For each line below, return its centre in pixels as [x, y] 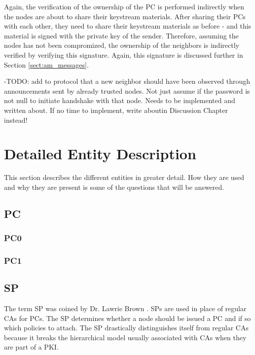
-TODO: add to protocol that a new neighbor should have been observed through [127, 81]
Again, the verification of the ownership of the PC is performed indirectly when [124, 6]
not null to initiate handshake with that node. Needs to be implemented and [120, 100]
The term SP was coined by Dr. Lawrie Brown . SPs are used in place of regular [125, 308]
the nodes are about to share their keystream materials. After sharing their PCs [125, 16]
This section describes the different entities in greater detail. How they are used [124, 177]
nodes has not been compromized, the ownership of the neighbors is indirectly [122, 45]
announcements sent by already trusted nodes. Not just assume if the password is [127, 90]
